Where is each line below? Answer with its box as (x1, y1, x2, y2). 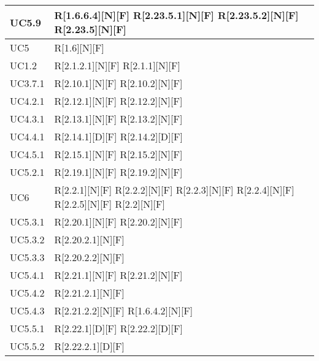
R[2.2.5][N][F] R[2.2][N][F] (54, 197, 165, 211)
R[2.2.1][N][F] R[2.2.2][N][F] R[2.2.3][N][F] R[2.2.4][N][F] (54, 183, 294, 197)
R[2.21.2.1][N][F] (54, 286, 125, 300)
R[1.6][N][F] (54, 40, 104, 55)
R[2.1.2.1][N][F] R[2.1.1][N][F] (54, 58, 180, 72)
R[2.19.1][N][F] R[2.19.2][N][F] (54, 165, 183, 179)
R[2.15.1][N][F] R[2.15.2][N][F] (54, 147, 183, 161)
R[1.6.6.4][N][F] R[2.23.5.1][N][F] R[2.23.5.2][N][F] (54, 8, 299, 22)
